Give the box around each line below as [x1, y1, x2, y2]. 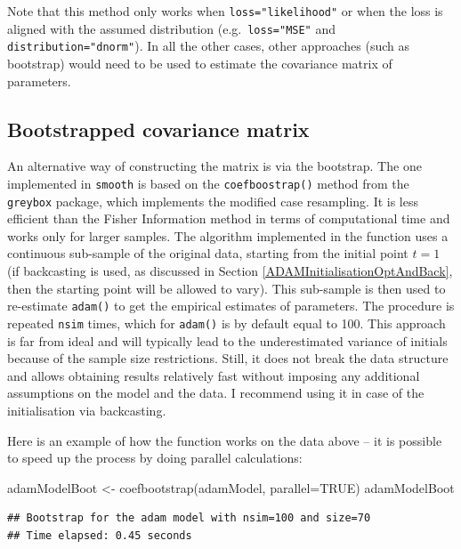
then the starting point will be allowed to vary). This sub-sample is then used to [7, 279, 446, 297]
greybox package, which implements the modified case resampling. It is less [7, 191, 419, 210]
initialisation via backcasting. [7, 400, 166, 419]
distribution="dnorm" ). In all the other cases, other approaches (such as [7, 36, 410, 55]
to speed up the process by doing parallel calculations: [7, 448, 303, 467]
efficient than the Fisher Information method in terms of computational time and [7, 209, 450, 228]
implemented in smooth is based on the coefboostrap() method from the [7, 174, 409, 192]
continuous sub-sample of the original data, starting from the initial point [7, 244, 408, 262]
